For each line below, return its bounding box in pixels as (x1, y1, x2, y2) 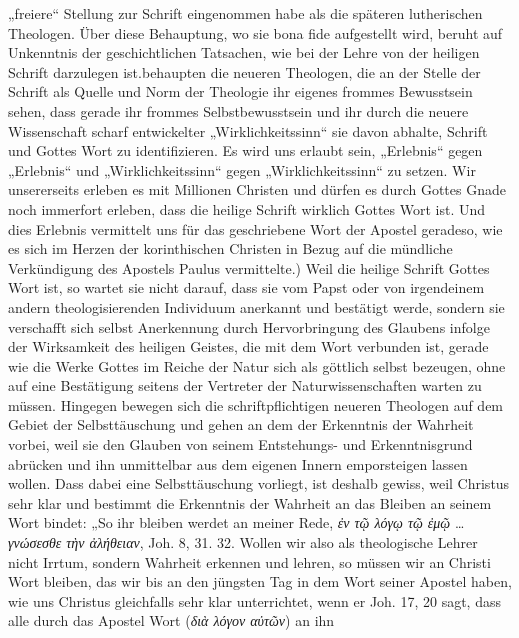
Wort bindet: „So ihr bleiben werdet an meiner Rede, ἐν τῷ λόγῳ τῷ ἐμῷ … (8, 512, 465, 533)
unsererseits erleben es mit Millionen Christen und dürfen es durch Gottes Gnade (8, 179, 506, 200)
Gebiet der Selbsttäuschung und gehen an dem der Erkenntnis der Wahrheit (8, 414, 474, 435)
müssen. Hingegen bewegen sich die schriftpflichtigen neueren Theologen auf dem (8, 394, 504, 415)
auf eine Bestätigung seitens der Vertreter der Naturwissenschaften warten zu (8, 375, 482, 396)
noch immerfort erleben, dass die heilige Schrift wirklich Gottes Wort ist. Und (8, 198, 486, 219)
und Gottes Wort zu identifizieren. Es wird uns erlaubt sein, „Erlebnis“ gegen (8, 140, 483, 161)
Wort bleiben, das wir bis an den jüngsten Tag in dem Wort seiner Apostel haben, (8, 571, 512, 592)
